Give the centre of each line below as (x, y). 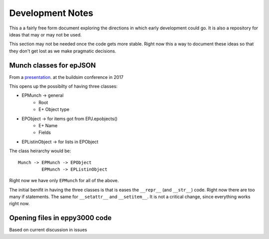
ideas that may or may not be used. (46, 34)
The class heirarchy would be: (40, 151)
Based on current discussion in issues (48, 230)
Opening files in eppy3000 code (61, 218)
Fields (45, 133)
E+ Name (48, 125)
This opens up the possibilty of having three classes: (64, 86)
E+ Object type (54, 109)
